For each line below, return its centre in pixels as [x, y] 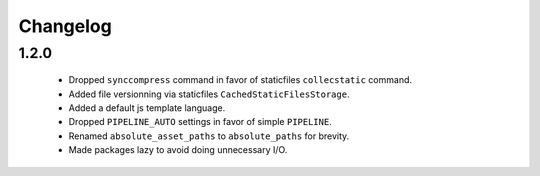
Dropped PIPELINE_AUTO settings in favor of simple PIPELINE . [200, 122]
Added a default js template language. [147, 107]
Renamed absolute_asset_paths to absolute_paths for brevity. [209, 136]
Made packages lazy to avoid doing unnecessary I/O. [178, 150]
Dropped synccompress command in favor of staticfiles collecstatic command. [240, 80]
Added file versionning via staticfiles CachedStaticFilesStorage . [209, 94]
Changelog [65, 26]
